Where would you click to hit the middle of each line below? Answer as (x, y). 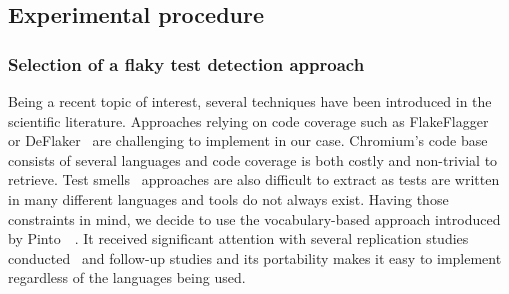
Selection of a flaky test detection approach (186, 63)
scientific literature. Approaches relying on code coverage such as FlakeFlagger (248, 120)
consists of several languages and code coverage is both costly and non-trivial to (253, 159)
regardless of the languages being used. (127, 277)
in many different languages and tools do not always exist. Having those (228, 198)
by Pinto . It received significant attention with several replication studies (238, 238)
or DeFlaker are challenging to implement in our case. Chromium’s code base (248, 140)
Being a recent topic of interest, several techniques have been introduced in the (250, 101)
